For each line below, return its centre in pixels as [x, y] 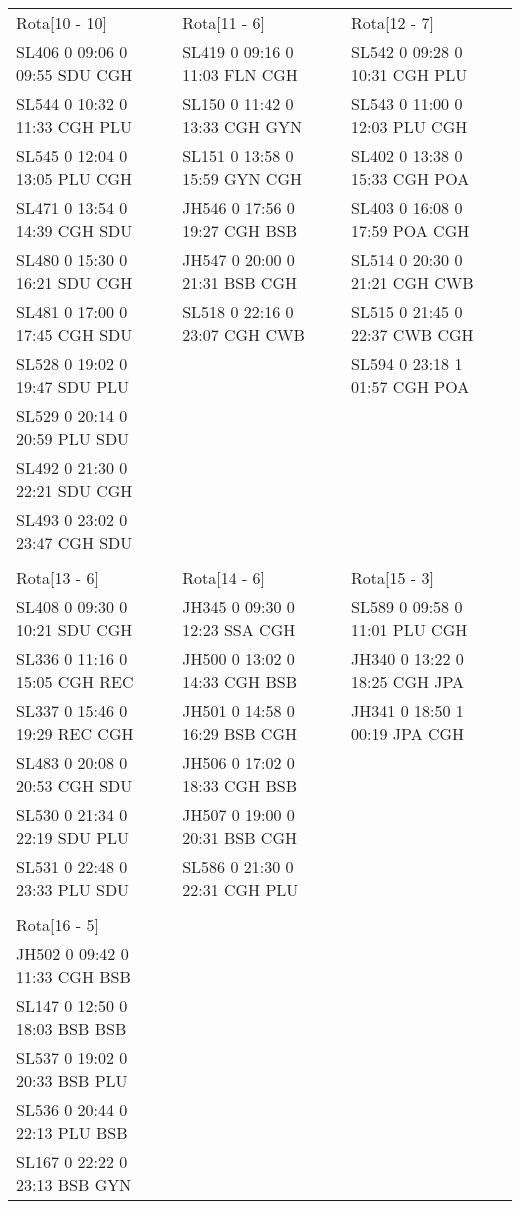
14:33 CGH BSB [239, 681]
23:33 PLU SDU [73, 889]
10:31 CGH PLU [409, 74]
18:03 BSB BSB [71, 1028]
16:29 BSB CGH [239, 733]
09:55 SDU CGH [74, 74]
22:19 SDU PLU [73, 837]
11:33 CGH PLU [74, 126]
